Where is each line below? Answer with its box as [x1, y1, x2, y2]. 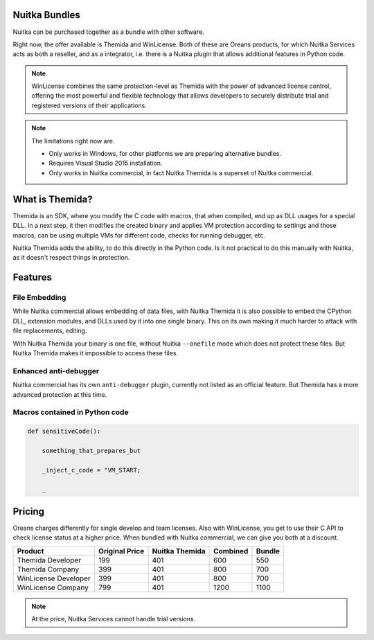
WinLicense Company [17, 583, 89, 592]
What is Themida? [12, 193, 93, 205]
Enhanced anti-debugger [12, 366, 100, 375]
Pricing [12, 506, 45, 517]
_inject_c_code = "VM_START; [42, 466, 141, 474]
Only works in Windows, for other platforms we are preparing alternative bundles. [48, 150, 282, 158]
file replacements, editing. [12, 326, 87, 335]
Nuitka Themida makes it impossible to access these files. [12, 349, 179, 357]
